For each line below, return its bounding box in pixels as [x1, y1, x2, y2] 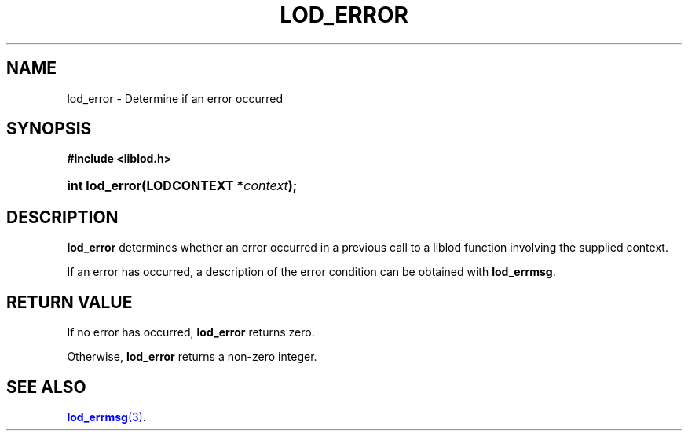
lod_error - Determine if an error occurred [67, 91, 283, 105]
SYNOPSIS [6, 119, 92, 139]
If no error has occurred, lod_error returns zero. [67, 325, 315, 340]
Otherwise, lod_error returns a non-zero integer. [67, 350, 317, 364]
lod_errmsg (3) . [67, 409, 146, 424]
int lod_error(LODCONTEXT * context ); [67, 178, 298, 194]
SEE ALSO [6, 376, 86, 397]
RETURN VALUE [6, 292, 133, 312]
